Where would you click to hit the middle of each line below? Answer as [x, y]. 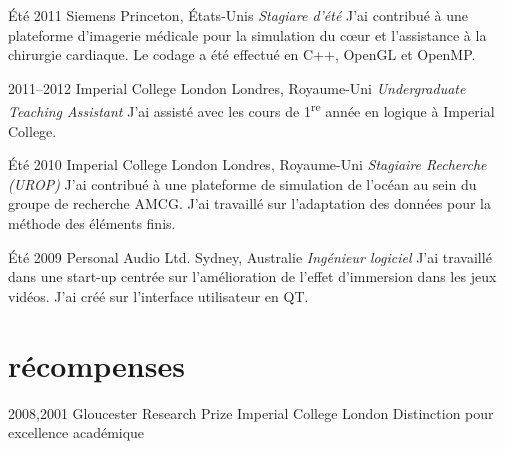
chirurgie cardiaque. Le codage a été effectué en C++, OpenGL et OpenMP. [242, 54]
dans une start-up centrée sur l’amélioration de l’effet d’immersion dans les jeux [252, 276]
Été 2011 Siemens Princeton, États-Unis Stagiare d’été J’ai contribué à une [238, 15]
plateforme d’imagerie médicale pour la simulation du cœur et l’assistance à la [247, 34]
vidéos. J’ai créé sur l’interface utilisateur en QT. [158, 295]
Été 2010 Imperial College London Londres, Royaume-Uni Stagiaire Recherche [247, 164]
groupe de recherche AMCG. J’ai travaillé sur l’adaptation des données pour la [249, 203]
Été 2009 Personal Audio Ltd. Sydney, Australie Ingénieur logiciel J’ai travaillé [250, 256]
